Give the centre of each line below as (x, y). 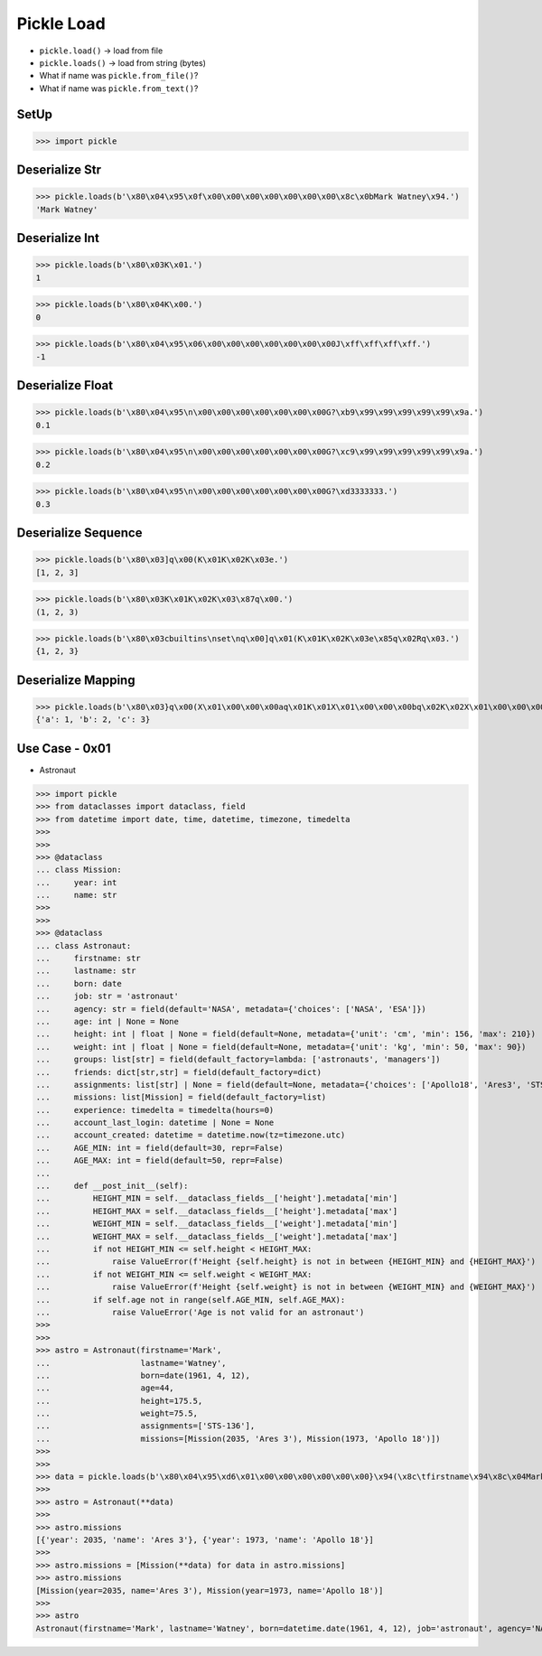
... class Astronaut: (84, 945)
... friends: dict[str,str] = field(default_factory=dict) (179, 1072)
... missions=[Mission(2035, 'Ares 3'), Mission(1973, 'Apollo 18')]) (238, 1438)
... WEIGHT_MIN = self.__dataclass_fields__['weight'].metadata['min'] (217, 1224)
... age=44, (105, 1388)
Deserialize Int (58, 238)
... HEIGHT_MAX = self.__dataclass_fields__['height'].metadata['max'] (217, 1211)
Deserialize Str (59, 170)
